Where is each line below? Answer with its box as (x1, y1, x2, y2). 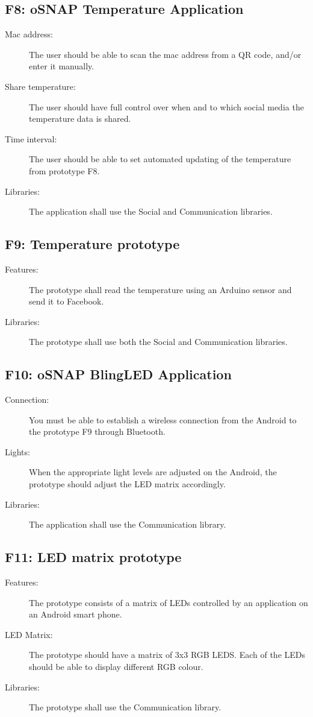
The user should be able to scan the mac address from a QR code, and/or (29, 48, 302, 60)
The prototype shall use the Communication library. (29, 701, 222, 713)
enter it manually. (29, 60, 95, 72)
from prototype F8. (29, 164, 100, 177)
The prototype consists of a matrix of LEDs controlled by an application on (29, 596, 308, 608)
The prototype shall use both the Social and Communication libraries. (29, 335, 288, 348)
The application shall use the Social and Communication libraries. (29, 205, 273, 218)
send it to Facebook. (29, 295, 104, 308)
